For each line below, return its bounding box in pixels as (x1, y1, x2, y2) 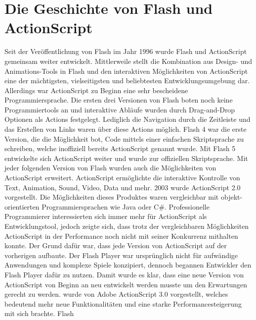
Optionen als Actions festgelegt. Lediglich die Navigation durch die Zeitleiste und (4, 114, 251, 124)
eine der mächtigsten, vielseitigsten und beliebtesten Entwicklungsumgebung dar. (4, 75, 250, 86)
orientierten (4, 201, 40, 212)
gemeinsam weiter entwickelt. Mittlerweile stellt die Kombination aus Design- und (4, 55, 253, 66)
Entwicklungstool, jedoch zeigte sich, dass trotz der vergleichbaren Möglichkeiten (4, 221, 249, 231)
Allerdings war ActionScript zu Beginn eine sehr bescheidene (4, 85, 188, 95)
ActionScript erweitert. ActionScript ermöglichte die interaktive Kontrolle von (4, 172, 240, 183)
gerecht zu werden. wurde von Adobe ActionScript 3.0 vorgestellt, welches (4, 289, 228, 299)
